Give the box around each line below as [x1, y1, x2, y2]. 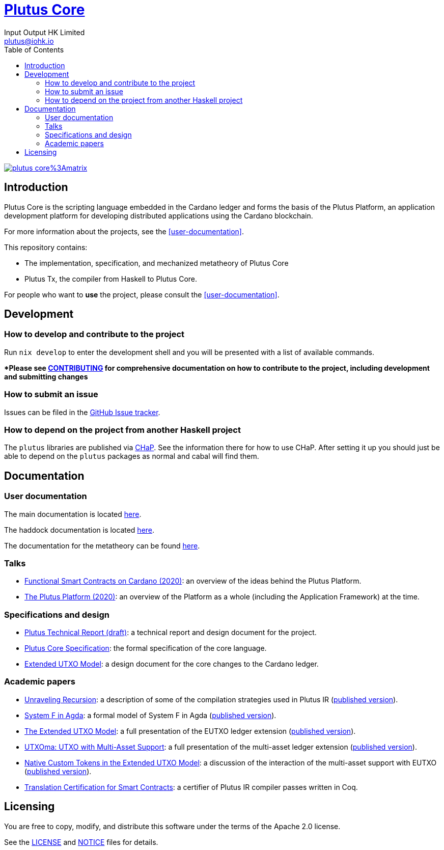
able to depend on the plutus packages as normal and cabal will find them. [4, 452, 259, 461]
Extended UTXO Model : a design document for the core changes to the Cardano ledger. [24, 660, 319, 669]
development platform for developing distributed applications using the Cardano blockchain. [4, 211, 313, 220]
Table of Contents [4, 45, 64, 54]
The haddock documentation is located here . [4, 525, 155, 534]
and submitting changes [4, 372, 88, 381]
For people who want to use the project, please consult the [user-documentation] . [4, 290, 280, 299]
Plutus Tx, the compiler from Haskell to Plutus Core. [24, 274, 198, 283]
